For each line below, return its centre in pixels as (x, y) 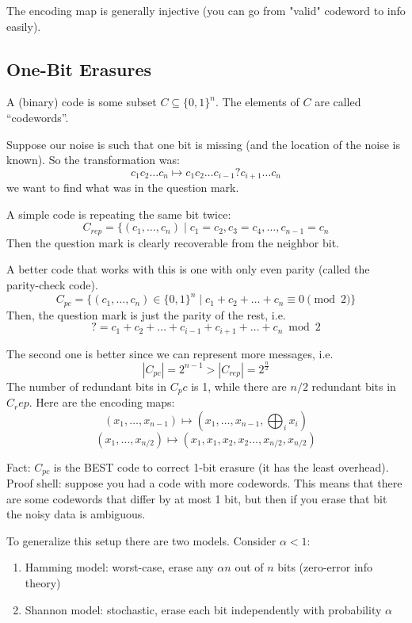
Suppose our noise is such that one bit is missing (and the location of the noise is (203, 144)
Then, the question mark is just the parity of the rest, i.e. (146, 314)
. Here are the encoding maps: (102, 402)
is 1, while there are (239, 386)
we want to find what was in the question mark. (123, 187)
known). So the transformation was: (93, 160)
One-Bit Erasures (79, 69)
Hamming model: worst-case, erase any (119, 567)
